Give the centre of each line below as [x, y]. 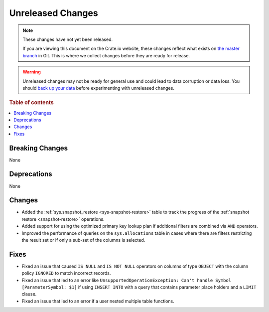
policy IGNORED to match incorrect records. [66, 273]
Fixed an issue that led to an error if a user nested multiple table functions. [98, 301]
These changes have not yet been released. [68, 39]
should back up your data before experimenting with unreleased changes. [98, 88]
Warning [32, 72]
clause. [29, 294]
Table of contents [32, 103]
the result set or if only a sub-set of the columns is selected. [83, 240]
